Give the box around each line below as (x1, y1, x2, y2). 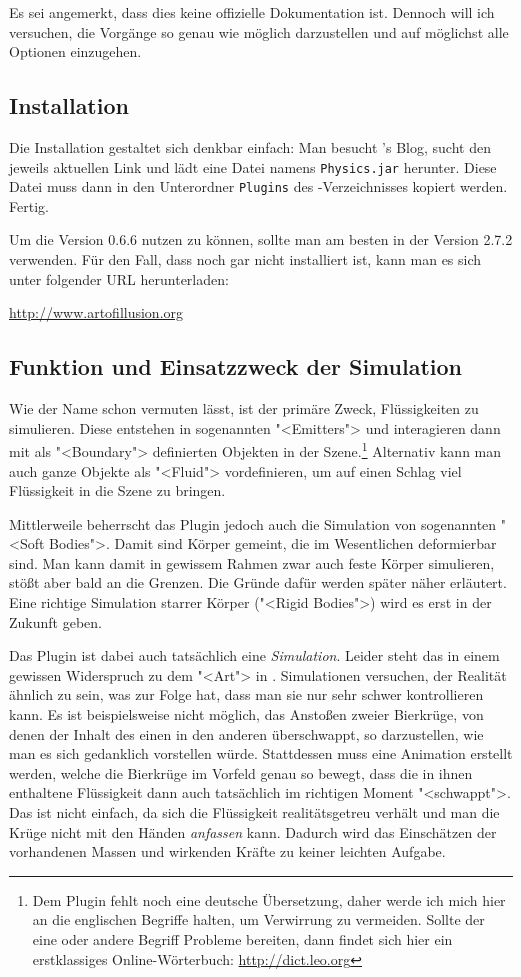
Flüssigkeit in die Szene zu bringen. (9, 480, 226, 501)
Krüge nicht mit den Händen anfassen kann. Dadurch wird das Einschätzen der (9, 821, 497, 842)
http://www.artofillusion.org (9, 302, 184, 323)
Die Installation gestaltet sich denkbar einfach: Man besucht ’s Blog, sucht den (9, 136, 491, 157)
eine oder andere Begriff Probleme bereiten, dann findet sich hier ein (32, 928, 453, 949)
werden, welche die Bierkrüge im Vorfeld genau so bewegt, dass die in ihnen (9, 762, 473, 783)
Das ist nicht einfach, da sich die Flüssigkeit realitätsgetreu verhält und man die (9, 802, 500, 822)
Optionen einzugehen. (9, 41, 142, 62)
